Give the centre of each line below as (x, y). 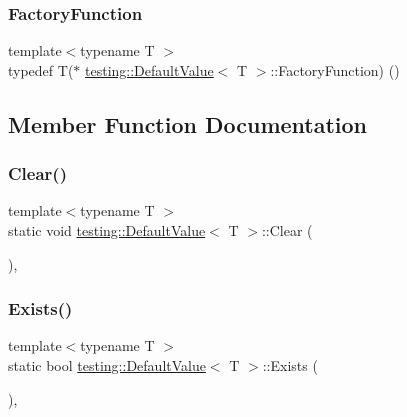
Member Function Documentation (188, 123)
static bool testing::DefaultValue (107, 365)
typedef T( (41, 69)
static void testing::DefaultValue (107, 230)
